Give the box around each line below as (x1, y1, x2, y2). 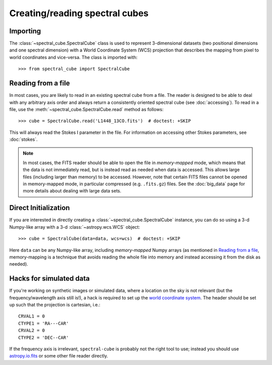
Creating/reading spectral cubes (9, 8, 149, 19)
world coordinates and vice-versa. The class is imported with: (9, 54, 138, 60)
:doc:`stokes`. (9, 136, 38, 142)
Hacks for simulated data (9, 274, 90, 283)
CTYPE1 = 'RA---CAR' (18, 321, 69, 326)
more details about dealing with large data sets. (23, 188, 121, 194)
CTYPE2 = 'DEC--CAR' (18, 335, 69, 340)
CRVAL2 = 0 (18, 328, 45, 333)
